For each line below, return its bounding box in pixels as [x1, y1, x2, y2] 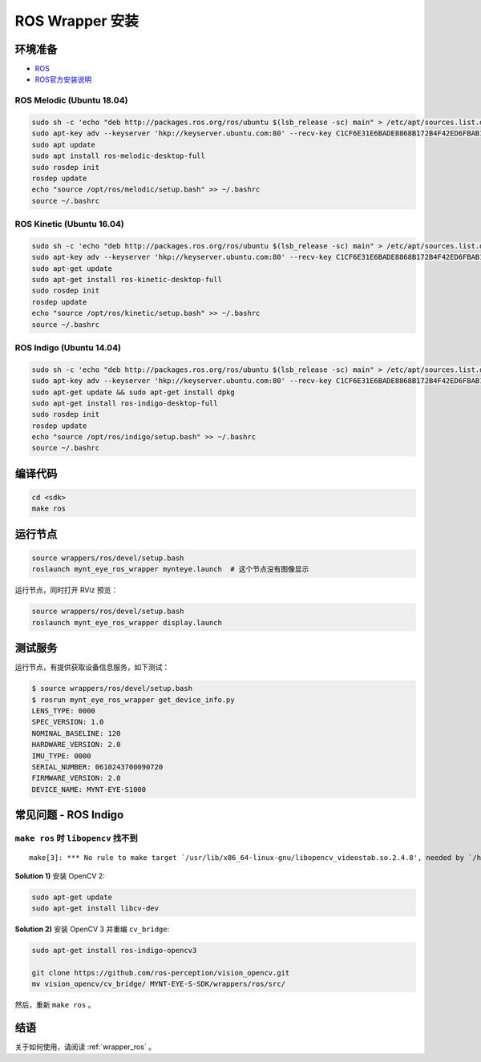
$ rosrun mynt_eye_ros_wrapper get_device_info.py [31, 695, 236, 705]
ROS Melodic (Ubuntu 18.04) [14, 95, 128, 106]
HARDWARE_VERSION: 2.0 [31, 740, 121, 749]
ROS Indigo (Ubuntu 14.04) [14, 341, 122, 353]
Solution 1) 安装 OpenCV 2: [14, 870, 106, 881]
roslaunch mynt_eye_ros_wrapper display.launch [31, 618, 222, 627]
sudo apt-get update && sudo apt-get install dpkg [31, 387, 236, 397]
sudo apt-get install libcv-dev [31, 904, 160, 913]
